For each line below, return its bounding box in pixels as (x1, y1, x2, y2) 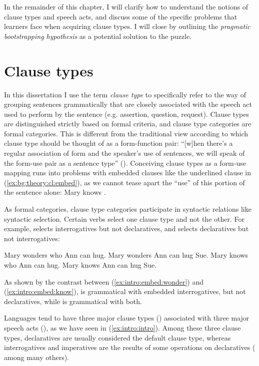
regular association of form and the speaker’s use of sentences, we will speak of (4, 148, 245, 158)
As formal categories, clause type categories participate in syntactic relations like (4, 204, 251, 214)
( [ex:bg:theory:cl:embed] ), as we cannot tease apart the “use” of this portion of (4, 177, 245, 187)
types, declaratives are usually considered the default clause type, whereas (4, 332, 231, 343)
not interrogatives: (4, 233, 60, 243)
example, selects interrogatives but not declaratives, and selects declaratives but (4, 223, 249, 234)
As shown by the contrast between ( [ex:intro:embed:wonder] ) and (4, 276, 203, 287)
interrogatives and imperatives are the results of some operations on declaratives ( (4, 342, 255, 353)
